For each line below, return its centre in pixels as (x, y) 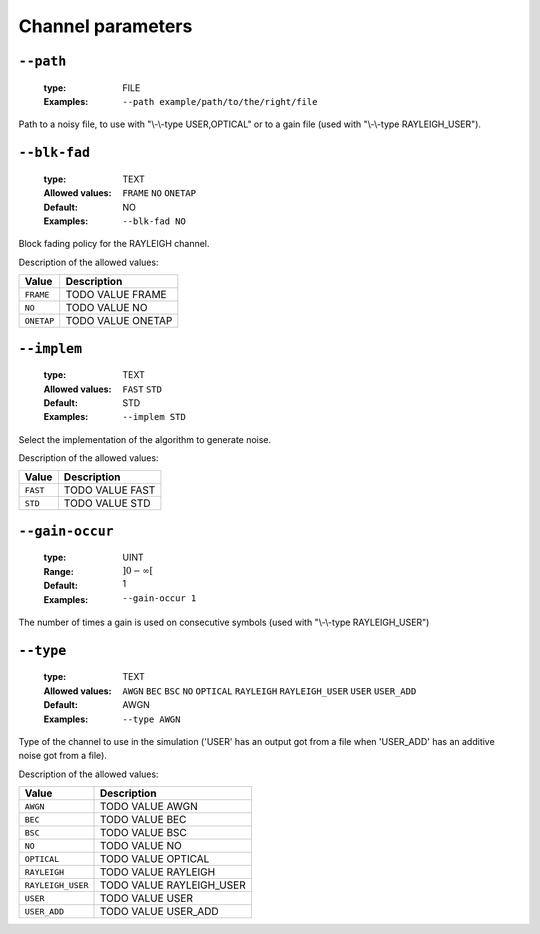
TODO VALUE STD (107, 503)
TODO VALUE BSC (143, 833)
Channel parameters (105, 26)
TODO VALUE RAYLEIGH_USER (172, 885)
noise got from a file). (62, 756)
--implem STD (154, 417)
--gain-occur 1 (159, 598)
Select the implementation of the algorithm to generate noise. (145, 439)
